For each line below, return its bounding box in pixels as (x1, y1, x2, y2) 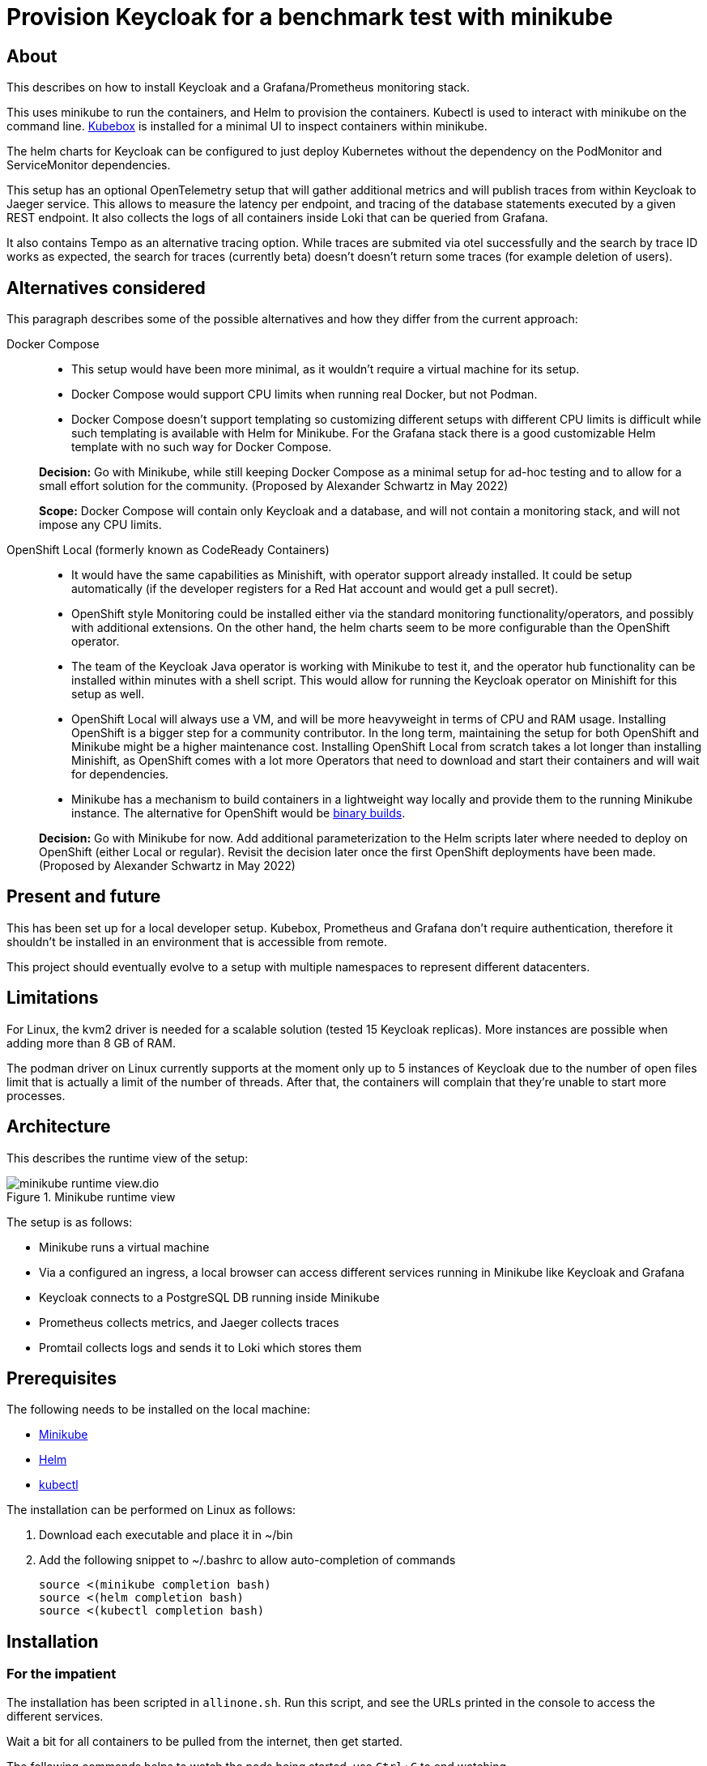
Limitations (6, 988, 99, 1009)
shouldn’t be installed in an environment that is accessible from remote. (6, 934, 387, 949)
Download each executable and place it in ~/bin (39, 1528, 293, 1542)
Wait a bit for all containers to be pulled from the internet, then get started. (6, 1734, 403, 1748)
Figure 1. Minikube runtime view (6, 1189, 176, 1204)
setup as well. (71, 687, 145, 702)
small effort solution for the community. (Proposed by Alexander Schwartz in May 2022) (39, 479, 509, 493)
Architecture (6, 1116, 111, 1137)
